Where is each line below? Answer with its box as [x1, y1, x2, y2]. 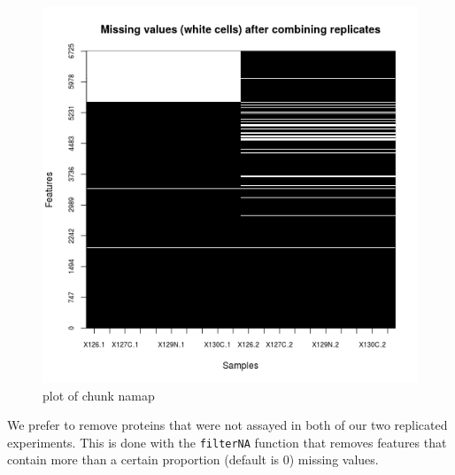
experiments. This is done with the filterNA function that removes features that [7, 432, 447, 451]
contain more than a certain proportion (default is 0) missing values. [7, 450, 379, 469]
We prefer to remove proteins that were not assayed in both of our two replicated [7, 416, 448, 434]
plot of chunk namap [42, 385, 155, 404]
